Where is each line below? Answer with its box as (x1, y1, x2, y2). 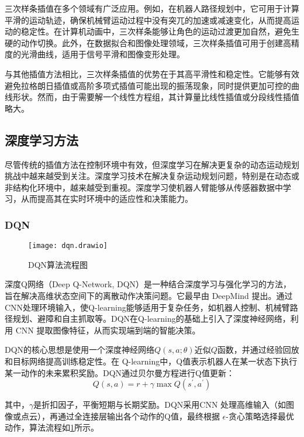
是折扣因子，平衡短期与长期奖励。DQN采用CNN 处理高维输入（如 (33, 398, 286, 411)
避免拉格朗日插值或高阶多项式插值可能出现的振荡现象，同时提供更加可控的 (5, 79, 291, 91)
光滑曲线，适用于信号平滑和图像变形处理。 (20, 48, 185, 60)
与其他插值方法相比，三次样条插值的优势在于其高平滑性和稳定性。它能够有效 (5, 67, 299, 80)
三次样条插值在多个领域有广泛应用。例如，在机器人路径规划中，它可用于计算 (5, 2, 299, 14)
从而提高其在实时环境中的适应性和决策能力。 (20, 192, 193, 205)
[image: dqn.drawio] (28, 242, 108, 250)
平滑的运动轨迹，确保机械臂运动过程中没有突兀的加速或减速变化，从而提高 (5, 13, 291, 26)
